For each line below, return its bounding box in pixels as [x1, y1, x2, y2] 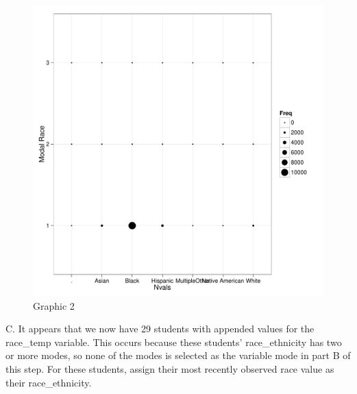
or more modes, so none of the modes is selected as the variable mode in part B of [5, 348, 351, 362]
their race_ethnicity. [5, 375, 92, 389]
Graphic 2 [33, 298, 75, 312]
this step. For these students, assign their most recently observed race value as [5, 361, 334, 375]
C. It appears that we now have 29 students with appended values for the [5, 321, 315, 336]
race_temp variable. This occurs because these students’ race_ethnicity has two [5, 334, 342, 349]
